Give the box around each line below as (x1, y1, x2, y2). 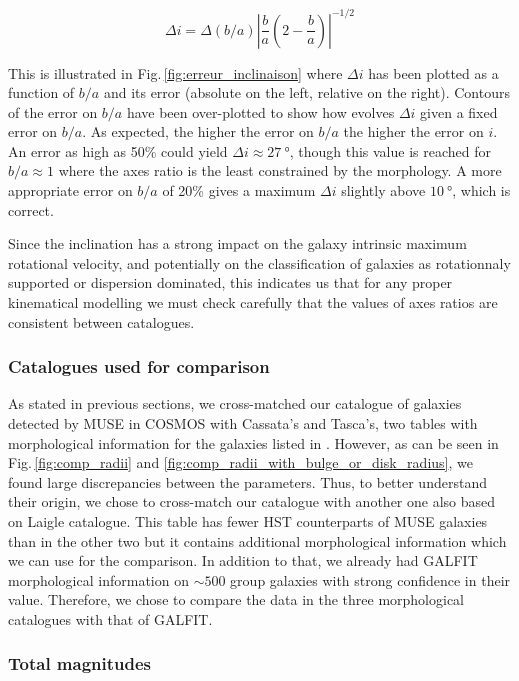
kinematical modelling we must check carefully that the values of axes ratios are (8, 292, 498, 313)
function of (8, 82, 75, 103)
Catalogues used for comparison (8, 354, 270, 379)
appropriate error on (8, 180, 133, 201)
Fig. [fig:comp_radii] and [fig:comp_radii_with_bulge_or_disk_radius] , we (8, 452, 473, 473)
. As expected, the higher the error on (82, 121, 314, 142)
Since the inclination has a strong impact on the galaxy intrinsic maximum (8, 233, 467, 254)
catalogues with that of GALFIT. (8, 608, 213, 629)
